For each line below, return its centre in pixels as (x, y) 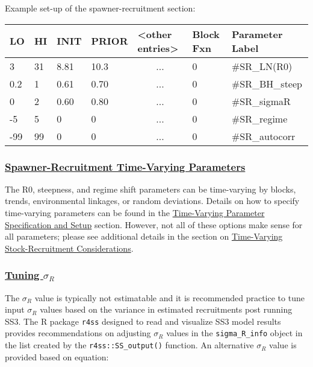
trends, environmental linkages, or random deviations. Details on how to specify (152, 201)
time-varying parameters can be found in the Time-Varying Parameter (135, 212)
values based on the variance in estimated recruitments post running (166, 309)
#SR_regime (260, 118)
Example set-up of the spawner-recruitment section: (100, 8)
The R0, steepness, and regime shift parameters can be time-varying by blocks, (150, 189)
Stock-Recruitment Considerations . (69, 248)
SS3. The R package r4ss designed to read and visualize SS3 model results (143, 321)
